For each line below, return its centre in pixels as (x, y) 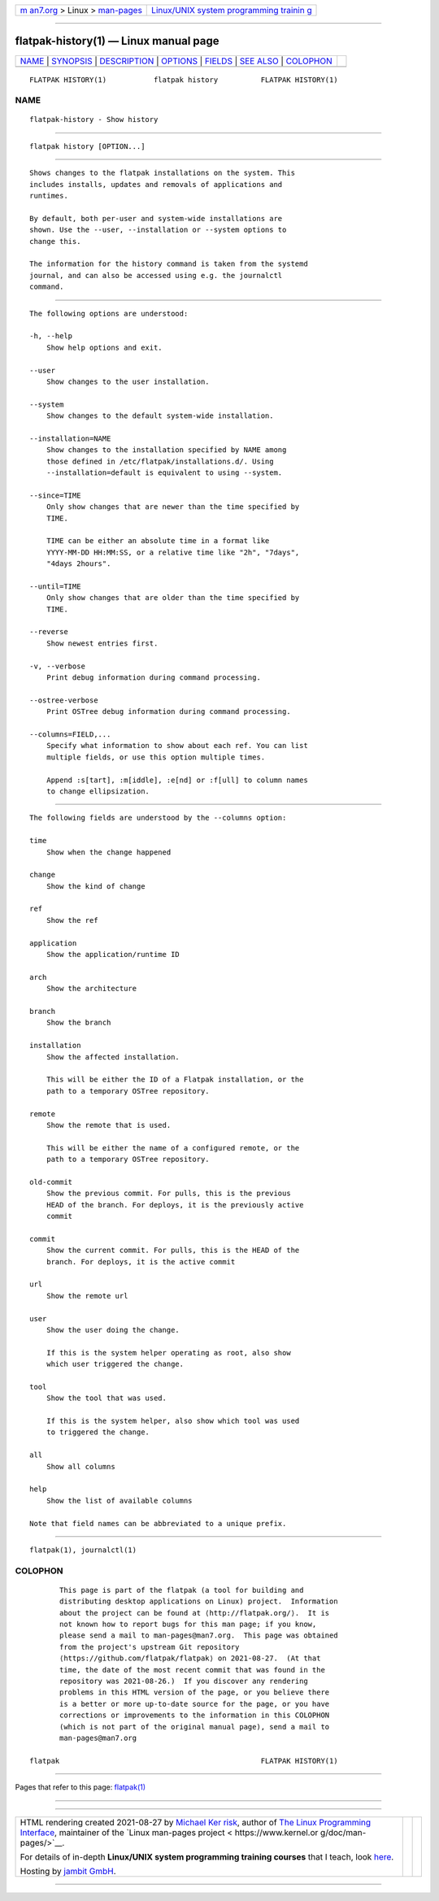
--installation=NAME (70, 438)
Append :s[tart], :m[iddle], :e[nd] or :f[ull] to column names (177, 780)
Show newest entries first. (102, 643)
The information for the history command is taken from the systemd (169, 264)
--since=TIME (55, 495)
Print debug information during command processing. (154, 678)
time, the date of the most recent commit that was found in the (192, 1670)
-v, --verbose (57, 666)
